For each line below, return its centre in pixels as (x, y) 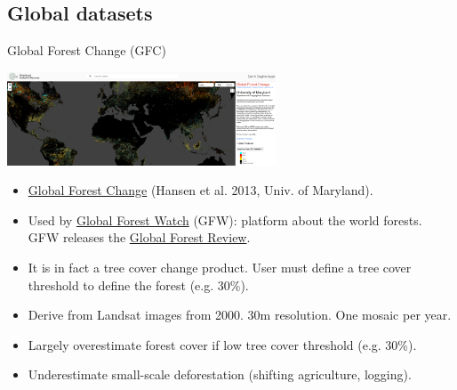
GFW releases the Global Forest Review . (139, 237)
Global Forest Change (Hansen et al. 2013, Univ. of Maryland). (200, 190)
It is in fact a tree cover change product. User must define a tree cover (220, 267)
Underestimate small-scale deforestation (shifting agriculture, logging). (220, 374)
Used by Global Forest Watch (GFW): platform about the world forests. (225, 219)
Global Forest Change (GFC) (87, 50)
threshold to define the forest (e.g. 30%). (138, 284)
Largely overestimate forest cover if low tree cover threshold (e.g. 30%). (222, 344)
